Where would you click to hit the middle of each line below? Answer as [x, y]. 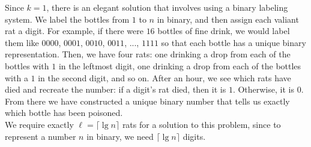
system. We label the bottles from [67, 19]
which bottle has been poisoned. [64, 113]
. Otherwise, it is [263, 89]
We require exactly [39, 124]
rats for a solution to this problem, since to [201, 124]
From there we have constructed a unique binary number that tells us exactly [147, 101]
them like [22, 42]
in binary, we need [120, 136]
